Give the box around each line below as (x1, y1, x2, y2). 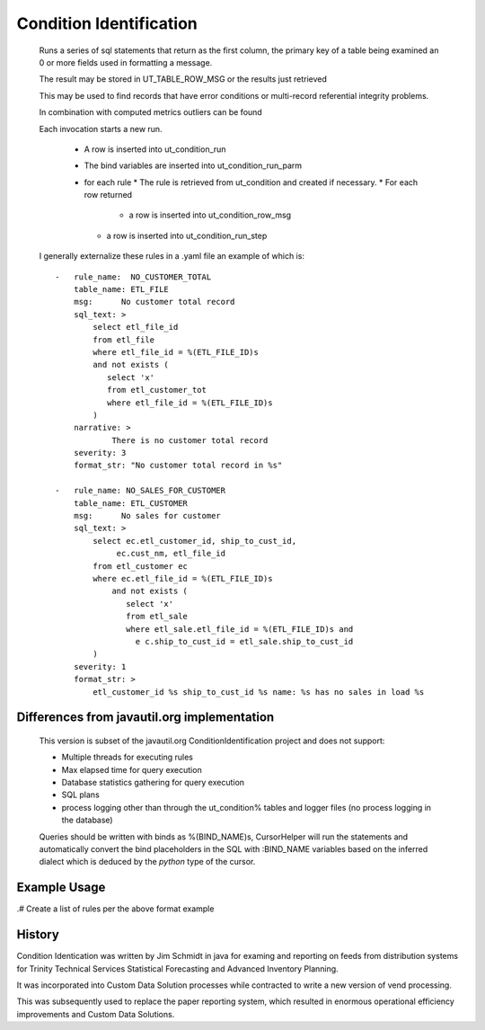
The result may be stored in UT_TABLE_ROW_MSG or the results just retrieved (39, 74, 327, 84)
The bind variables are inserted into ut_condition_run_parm (84, 160, 303, 171)
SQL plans (61, 789, 101, 800)
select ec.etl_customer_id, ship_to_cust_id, (93, 536, 296, 546)
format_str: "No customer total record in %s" (73, 460, 283, 471)
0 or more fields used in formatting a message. (39, 57, 213, 67)
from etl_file (93, 334, 155, 345)
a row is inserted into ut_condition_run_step (106, 230, 268, 241)
